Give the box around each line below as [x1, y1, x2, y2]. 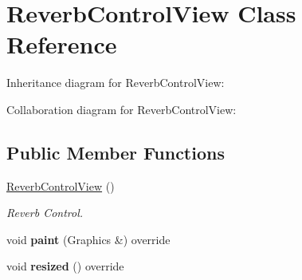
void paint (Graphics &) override [6, 231, 171, 247]
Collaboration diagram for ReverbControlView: [6, 101, 237, 117]
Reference [6, 28, 117, 61]
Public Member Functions [6, 140, 225, 164]
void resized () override [6, 258, 124, 274]
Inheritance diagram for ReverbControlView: [6, 74, 225, 91]
